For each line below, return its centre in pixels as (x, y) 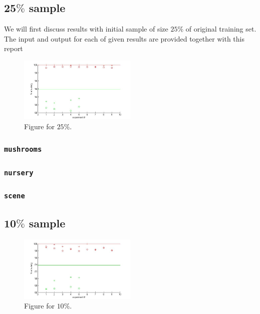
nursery (19, 173)
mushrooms (23, 149)
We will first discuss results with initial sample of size (86, 29)
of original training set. (221, 29)
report (14, 48)
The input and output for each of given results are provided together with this (124, 38)
